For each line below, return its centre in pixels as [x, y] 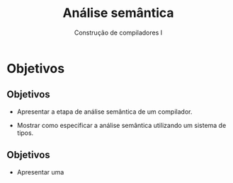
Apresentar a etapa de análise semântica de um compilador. [104, 112]
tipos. [25, 133]
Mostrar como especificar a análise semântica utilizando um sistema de [121, 125]
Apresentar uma [40, 172]
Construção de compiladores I [118, 33]
